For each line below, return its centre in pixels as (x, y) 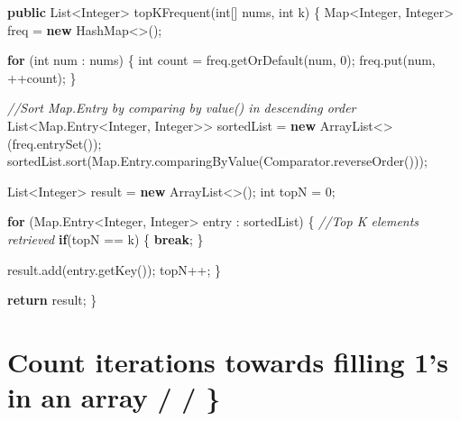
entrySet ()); (69, 143)
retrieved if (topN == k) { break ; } (106, 238)
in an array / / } (114, 397)
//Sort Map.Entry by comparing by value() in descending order (182, 108)
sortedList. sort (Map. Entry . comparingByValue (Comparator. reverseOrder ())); (217, 161)
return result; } (52, 300)
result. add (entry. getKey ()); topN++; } (115, 269)
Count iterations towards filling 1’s (228, 361)
